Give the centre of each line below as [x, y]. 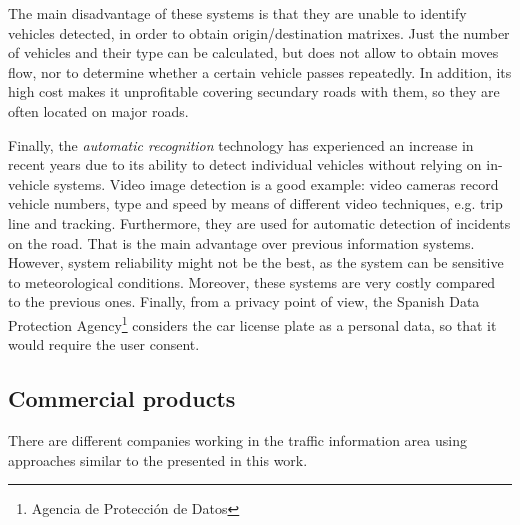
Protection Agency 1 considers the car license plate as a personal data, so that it [252, 323]
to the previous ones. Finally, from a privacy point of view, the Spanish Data [244, 301]
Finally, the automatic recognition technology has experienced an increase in [241, 144]
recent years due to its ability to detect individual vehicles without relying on [245, 164]
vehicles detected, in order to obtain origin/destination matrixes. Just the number [259, 32]
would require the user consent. [104, 344]
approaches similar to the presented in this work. [158, 459]
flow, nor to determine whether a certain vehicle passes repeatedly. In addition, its [260, 71]
